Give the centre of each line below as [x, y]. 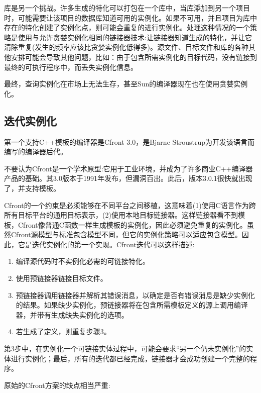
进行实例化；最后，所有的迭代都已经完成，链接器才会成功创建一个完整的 [130, 358]
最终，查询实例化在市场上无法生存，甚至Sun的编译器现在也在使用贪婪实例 [126, 84]
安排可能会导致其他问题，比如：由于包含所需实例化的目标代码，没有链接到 [134, 57]
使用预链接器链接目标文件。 [61, 278]
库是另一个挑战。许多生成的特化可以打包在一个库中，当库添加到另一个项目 [127, 8]
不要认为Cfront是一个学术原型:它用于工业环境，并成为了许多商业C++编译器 [128, 168]
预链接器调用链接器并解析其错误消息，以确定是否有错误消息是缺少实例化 [135, 295]
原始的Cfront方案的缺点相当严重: [57, 385]
